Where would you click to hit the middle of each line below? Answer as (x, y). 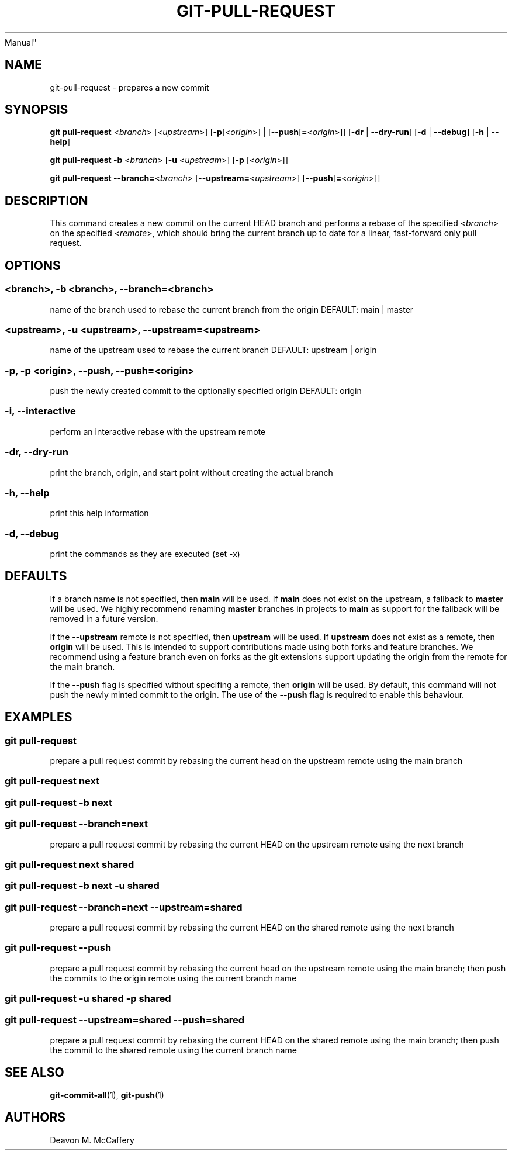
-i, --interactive (40, 411)
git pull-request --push (58, 948)
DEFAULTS (36, 576)
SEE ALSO (34, 1073)
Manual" (21, 42)
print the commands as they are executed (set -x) (145, 554)
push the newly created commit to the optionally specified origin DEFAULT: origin (206, 391)
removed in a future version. (104, 618)
